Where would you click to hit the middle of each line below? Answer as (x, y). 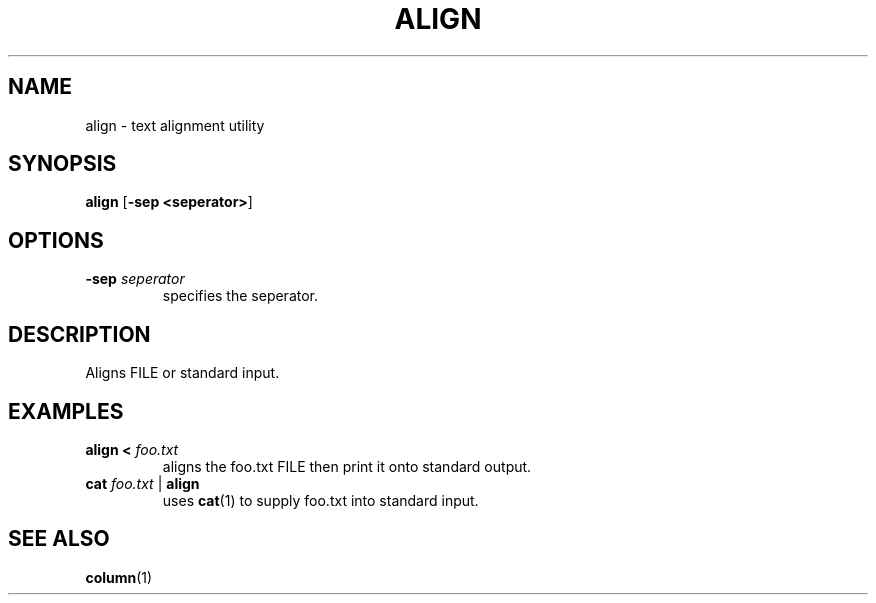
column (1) (119, 577)
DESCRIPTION (79, 334)
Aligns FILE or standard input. (182, 373)
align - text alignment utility (175, 125)
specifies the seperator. (240, 296)
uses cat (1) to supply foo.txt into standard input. (320, 500)
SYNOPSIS (62, 164)
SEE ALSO (59, 539)
